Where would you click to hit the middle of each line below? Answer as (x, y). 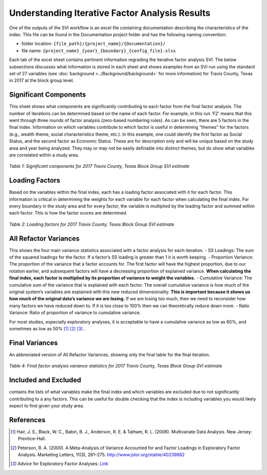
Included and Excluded (45, 380)
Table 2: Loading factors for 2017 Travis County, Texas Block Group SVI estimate (92, 224)
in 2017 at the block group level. (42, 80)
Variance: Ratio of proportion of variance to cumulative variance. (75, 313)
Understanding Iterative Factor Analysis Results (110, 13)
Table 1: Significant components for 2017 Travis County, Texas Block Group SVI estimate (99, 166)
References (27, 420)
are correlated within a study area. (44, 155)
